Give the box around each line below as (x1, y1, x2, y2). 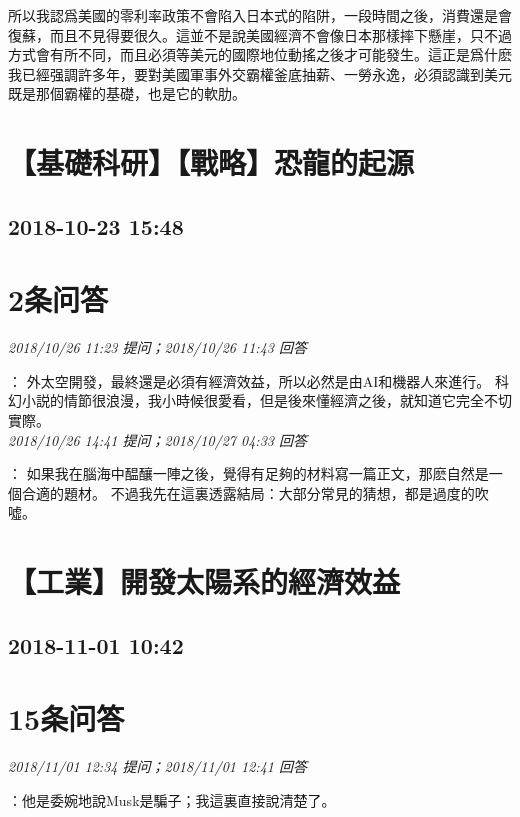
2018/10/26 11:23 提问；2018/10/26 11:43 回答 (8, 337, 307, 358)
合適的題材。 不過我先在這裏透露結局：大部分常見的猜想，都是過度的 (21, 482, 475, 503)
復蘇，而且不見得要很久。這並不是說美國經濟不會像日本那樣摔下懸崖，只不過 (8, 24, 512, 45)
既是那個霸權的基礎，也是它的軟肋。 (8, 83, 246, 104)
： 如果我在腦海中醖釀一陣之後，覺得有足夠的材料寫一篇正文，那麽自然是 (8, 463, 489, 484)
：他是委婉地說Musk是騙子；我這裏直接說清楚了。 (8, 789, 336, 810)
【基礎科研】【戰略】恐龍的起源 (8, 142, 415, 183)
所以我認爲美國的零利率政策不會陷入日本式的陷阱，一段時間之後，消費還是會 (8, 5, 512, 25)
